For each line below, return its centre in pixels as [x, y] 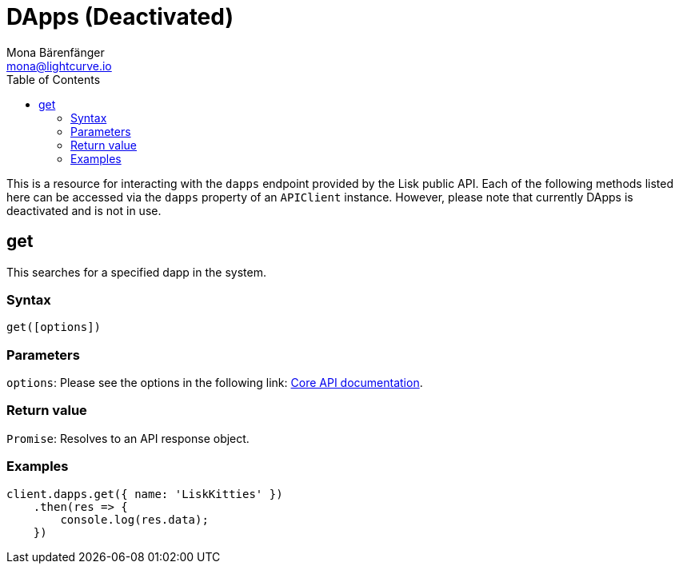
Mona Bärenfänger [56, 52]
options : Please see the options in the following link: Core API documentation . [215, 383]
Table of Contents [54, 79]
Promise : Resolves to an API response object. [128, 438]
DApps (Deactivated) [120, 17]
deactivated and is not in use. [84, 210]
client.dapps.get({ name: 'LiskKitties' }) [145, 494]
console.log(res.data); [134, 519]
